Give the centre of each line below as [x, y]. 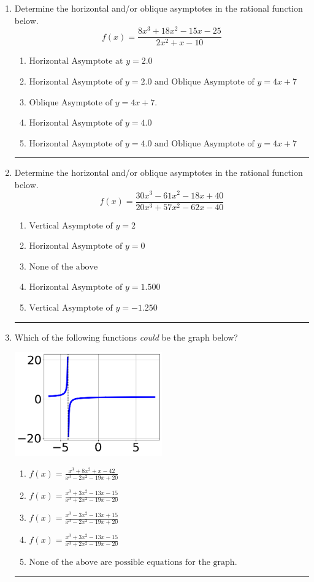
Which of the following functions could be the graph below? [126, 337]
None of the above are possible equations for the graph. [133, 563]
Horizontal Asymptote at [76, 62]
